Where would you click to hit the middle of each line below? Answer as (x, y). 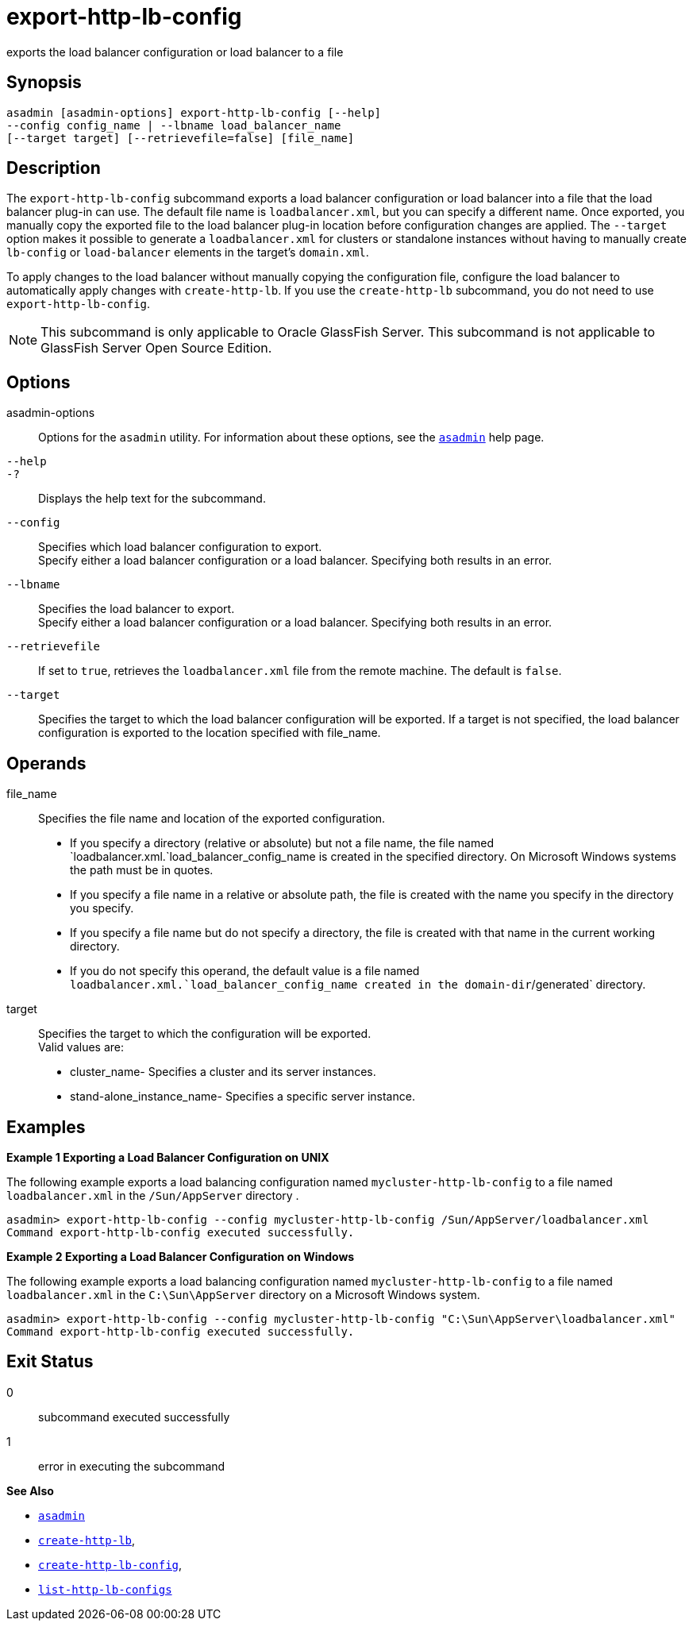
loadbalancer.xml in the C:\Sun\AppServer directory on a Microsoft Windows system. (243, 1294)
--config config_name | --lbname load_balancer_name (174, 125)
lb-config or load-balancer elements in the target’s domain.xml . (188, 253)
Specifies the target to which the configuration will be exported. (205, 1034)
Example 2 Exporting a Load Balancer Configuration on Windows (181, 1256)
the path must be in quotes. (142, 870)
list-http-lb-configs (105, 1589)
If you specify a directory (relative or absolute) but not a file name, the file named (282, 843)
